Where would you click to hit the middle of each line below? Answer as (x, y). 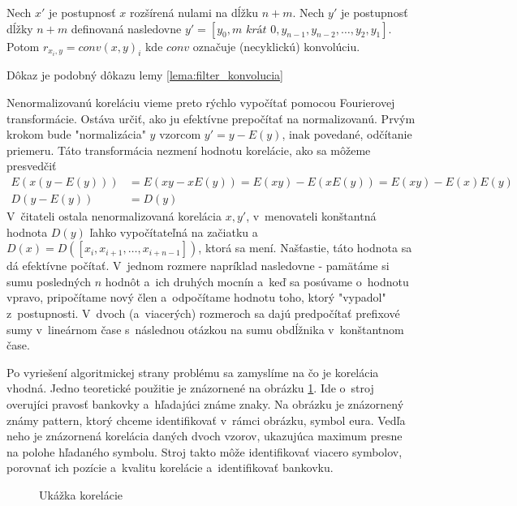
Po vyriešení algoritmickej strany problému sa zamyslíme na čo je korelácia (193, 372)
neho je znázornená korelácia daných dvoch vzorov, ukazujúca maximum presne (205, 436)
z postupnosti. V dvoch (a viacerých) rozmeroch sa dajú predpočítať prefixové (203, 313)
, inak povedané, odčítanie (347, 134)
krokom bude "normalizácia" (76, 134)
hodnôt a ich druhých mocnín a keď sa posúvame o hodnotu (257, 281)
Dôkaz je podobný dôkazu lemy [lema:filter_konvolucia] (145, 75)
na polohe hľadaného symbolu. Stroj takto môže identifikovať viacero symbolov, (205, 451)
